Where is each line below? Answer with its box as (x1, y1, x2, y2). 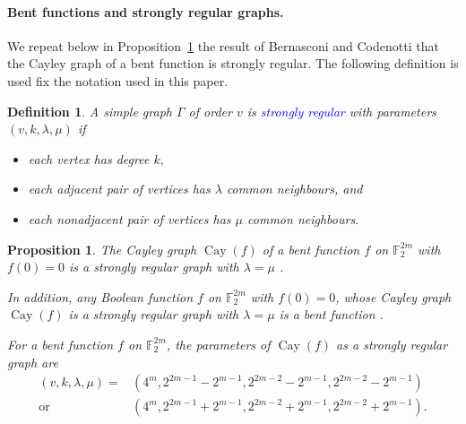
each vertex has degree (28, 149, 150, 168)
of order (188, 101, 232, 120)
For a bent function (7, 334, 114, 353)
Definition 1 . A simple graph (7, 101, 172, 120)
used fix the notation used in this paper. (7, 71, 229, 90)
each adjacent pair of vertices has (28, 179, 211, 198)
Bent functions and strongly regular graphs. (7, 2, 284, 21)
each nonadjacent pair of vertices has (28, 209, 231, 228)
